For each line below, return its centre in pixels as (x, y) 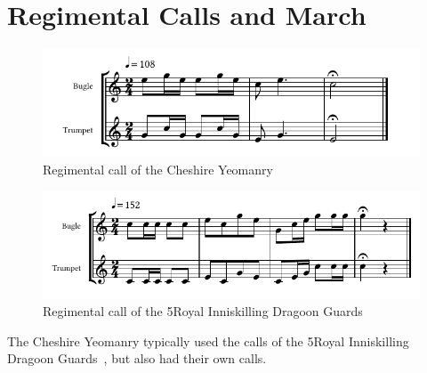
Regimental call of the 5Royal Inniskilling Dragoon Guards (203, 311)
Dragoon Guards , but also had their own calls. (137, 358)
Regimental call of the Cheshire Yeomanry (158, 169)
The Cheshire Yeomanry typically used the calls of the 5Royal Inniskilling (208, 341)
